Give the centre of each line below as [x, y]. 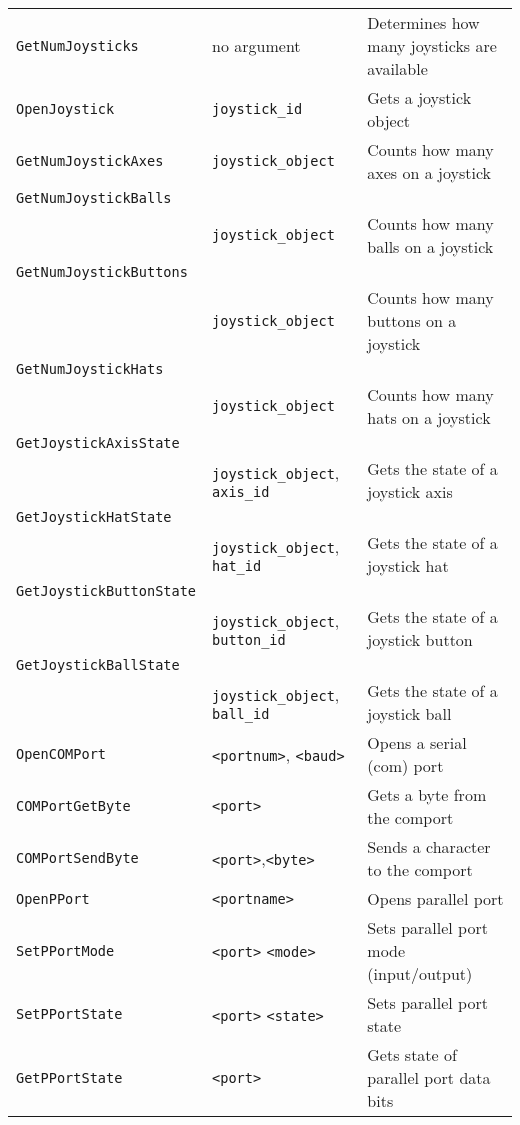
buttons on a [412, 320]
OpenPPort [53, 898]
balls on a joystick [430, 246]
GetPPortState [69, 1077]
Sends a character [429, 846]
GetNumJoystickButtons [102, 272]
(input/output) [420, 973]
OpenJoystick [65, 109]
